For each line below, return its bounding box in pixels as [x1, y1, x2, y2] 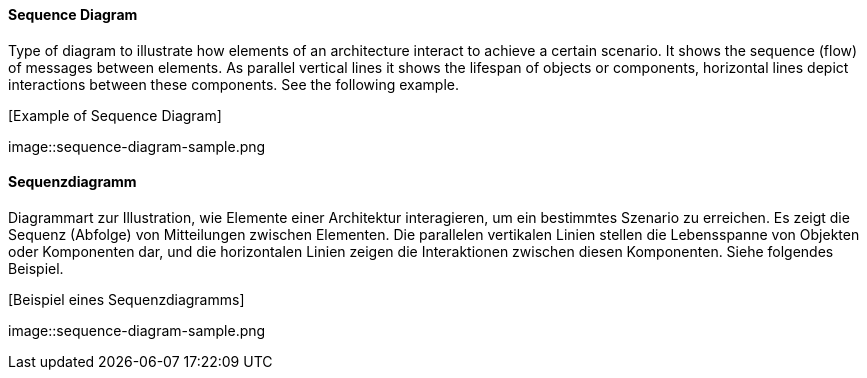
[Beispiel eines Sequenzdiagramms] [8, 290, 245, 308]
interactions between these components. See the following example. [8, 75, 459, 93]
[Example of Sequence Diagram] [8, 106, 222, 124]
